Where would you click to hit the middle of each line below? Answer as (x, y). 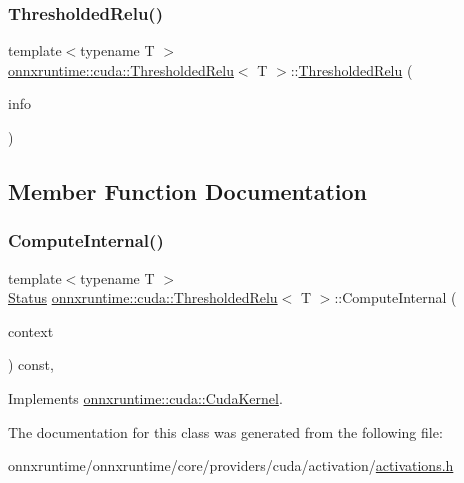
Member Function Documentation (188, 190)
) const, (31, 364)
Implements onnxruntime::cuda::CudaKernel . (145, 397)
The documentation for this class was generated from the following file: (225, 431)
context (31, 330)
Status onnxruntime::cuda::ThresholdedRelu (143, 297)
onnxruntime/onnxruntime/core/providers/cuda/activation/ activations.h (231, 465)
